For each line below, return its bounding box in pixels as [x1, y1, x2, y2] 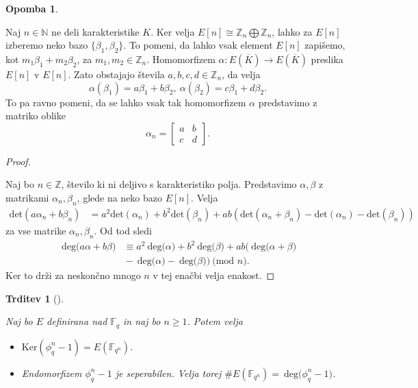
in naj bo [123, 314, 161, 328]
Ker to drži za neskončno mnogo [5, 268, 141, 282]
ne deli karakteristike [51, 24, 140, 38]
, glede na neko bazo [77, 190, 163, 204]
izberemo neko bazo [5, 38, 88, 52]
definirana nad [47, 314, 107, 328]
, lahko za [272, 24, 313, 38]
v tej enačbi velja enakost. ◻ [153, 268, 275, 282]
